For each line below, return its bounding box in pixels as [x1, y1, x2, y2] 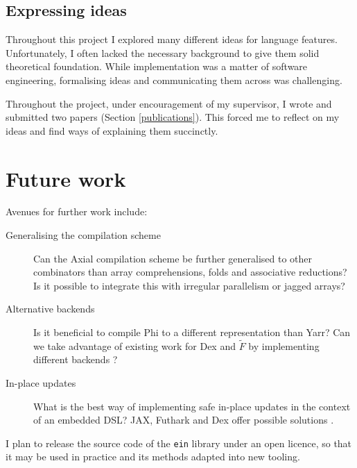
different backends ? [33, 352, 118, 367]
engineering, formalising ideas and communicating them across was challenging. [6, 72, 342, 87]
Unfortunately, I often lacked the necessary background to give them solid [6, 45, 320, 60]
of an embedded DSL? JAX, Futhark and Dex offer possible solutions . [33, 412, 334, 427]
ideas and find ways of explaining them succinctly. [6, 123, 218, 137]
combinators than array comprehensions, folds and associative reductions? [33, 265, 347, 279]
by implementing [248, 338, 320, 353]
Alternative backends [6, 301, 95, 316]
